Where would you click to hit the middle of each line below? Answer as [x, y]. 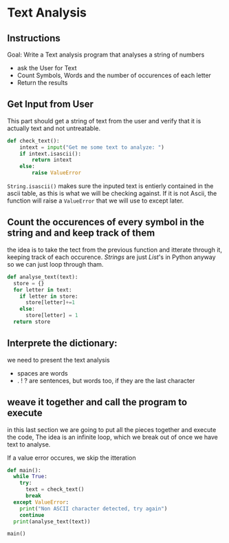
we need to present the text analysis [58, 360]
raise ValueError [56, 173]
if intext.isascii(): [50, 154]
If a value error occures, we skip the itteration [72, 458]
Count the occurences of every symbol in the [106, 222]
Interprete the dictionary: [63, 344]
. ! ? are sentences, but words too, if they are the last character [106, 380]
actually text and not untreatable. [54, 128]
